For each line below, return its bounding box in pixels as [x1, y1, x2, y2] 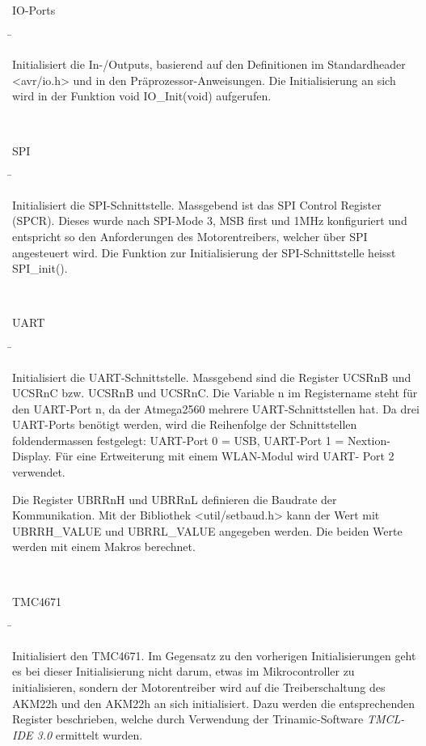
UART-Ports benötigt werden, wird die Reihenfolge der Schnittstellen [12, 416, 357, 433]
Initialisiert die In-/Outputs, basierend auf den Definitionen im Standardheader [12, 56, 406, 73]
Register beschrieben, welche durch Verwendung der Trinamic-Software [12, 710, 364, 727]
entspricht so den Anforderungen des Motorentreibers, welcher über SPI [12, 227, 368, 244]
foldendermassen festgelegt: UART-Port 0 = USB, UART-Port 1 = [12, 431, 344, 448]
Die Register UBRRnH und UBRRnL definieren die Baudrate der [12, 490, 337, 507]
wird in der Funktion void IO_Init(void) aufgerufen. [12, 87, 272, 104]
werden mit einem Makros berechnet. [12, 538, 196, 555]
